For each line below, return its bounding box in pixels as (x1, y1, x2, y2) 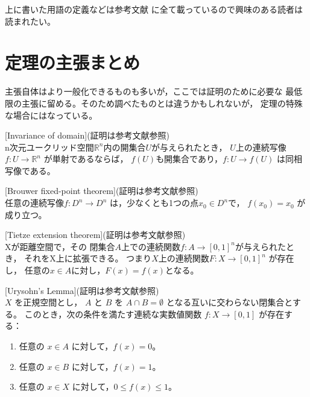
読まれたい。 (5, 14, 55, 27)
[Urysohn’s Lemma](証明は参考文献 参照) (5, 284, 159, 296)
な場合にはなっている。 (5, 108, 98, 121)
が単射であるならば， (43, 152, 128, 165)
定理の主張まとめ (5, 50, 141, 75)
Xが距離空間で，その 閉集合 (5, 240, 115, 252)
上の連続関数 (158, 252, 209, 264)
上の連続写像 (235, 140, 286, 153)
